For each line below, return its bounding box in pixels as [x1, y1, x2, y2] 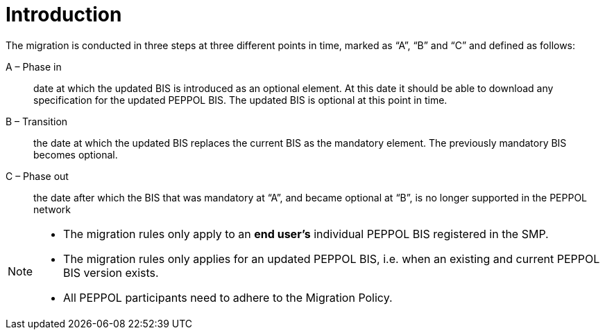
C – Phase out [6, 170, 69, 182]
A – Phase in [6, 60, 62, 73]
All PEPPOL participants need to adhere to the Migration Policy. [63, 290, 393, 305]
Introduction [6, 3, 122, 26]
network [33, 203, 71, 215]
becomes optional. [33, 148, 118, 161]
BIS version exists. [63, 265, 159, 280]
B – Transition [6, 115, 68, 127]
